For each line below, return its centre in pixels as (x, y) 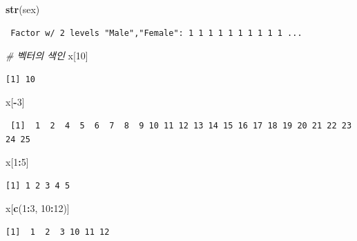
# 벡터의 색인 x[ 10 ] (47, 56)
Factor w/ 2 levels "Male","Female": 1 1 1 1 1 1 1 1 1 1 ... (156, 33)
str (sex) (23, 9)
